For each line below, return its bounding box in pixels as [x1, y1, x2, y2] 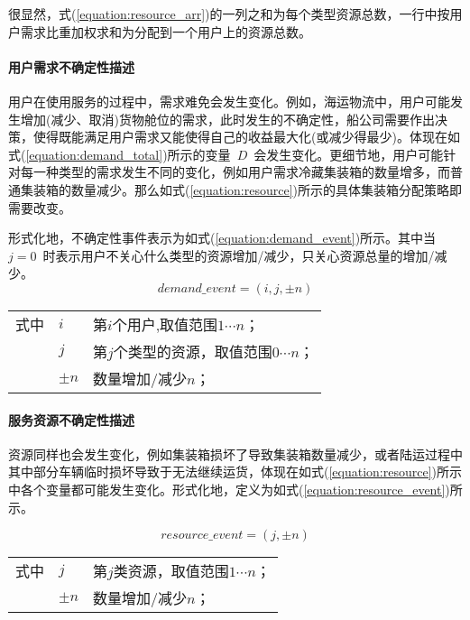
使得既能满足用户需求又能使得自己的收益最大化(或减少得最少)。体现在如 [32, 127, 460, 146]
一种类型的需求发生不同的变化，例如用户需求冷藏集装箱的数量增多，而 [32, 162, 450, 181]
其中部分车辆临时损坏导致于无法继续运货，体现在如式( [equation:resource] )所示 [8, 462, 463, 481]
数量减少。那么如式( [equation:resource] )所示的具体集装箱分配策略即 [70, 180, 463, 199]
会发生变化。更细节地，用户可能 [253, 144, 444, 163]
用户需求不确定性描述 [8, 57, 134, 76]
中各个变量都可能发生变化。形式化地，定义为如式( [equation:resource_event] [8, 479, 446, 498]
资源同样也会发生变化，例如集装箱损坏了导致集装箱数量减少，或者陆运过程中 [8, 444, 463, 463]
